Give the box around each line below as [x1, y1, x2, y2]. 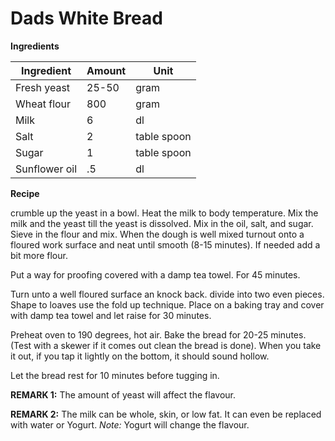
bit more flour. [10, 249, 68, 261]
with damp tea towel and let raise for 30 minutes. [10, 309, 212, 321]
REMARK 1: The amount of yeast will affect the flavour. [10, 388, 236, 401]
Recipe [10, 187, 40, 199]
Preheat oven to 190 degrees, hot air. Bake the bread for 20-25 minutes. [10, 328, 307, 341]
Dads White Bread [10, 7, 163, 30]
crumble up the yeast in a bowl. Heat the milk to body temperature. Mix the [10, 207, 319, 219]
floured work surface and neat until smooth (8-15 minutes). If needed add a [10, 238, 321, 251]
